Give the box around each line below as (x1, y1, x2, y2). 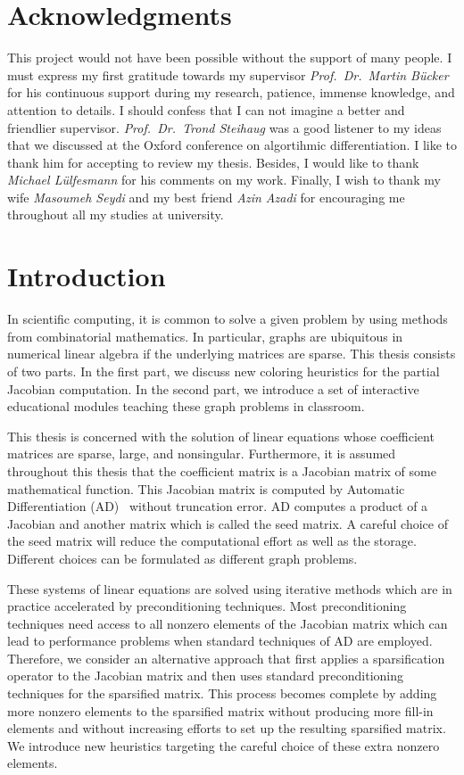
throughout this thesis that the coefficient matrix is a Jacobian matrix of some (7, 461, 436, 480)
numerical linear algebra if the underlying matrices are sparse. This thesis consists (7, 344, 456, 363)
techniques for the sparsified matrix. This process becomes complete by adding (7, 684, 437, 703)
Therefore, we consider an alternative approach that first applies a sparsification (7, 648, 445, 667)
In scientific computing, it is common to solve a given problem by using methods (7, 309, 448, 328)
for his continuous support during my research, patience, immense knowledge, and (7, 83, 455, 102)
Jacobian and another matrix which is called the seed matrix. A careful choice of (7, 514, 448, 532)
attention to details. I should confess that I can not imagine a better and (7, 100, 405, 119)
